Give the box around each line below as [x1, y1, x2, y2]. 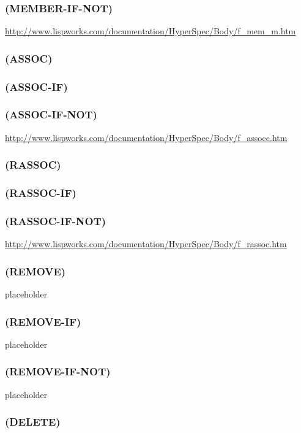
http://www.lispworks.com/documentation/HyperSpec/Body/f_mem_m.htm [5, 25, 296, 37]
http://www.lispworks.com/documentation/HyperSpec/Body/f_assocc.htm [5, 131, 288, 144]
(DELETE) [5, 414, 61, 429]
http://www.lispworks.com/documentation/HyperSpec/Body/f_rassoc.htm [5, 237, 287, 250]
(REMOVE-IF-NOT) [5, 364, 111, 379]
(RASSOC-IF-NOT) [5, 213, 106, 228]
